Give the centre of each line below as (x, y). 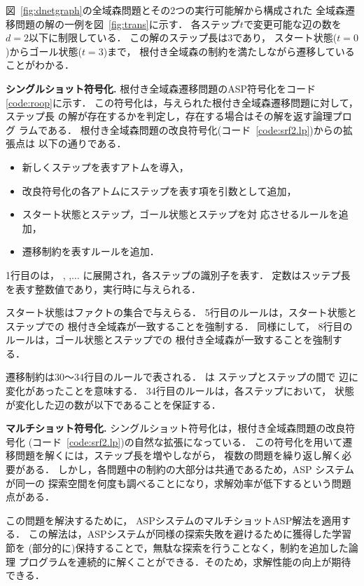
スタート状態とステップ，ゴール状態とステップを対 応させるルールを (180, 214)
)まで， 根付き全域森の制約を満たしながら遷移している (229, 51)
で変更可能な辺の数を (292, 23)
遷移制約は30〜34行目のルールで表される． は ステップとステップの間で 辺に (182, 377)
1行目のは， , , (39, 274)
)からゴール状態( (44, 51)
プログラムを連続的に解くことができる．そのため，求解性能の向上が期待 (185, 561)
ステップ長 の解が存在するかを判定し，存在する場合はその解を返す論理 (169, 116)
